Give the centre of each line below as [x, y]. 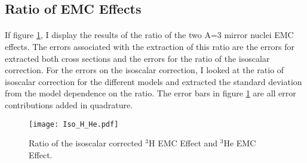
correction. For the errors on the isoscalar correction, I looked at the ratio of [145, 70]
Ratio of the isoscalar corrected [86, 143]
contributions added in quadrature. [69, 104]
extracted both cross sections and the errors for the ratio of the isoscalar [137, 58]
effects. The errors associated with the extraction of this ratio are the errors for [150, 46]
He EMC [240, 143]
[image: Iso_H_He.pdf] [74, 124]
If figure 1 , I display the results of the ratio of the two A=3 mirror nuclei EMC [149, 35]
